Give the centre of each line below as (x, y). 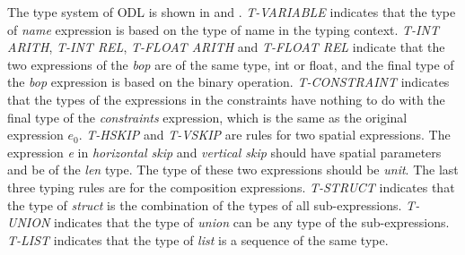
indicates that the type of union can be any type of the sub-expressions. (252, 222)
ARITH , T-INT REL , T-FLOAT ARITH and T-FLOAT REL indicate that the (226, 47)
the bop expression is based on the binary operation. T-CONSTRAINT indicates (228, 82)
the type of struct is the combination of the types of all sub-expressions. (205, 204)
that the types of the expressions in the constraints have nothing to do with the (226, 99)
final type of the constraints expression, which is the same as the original (207, 117)
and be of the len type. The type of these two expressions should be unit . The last (233, 170)
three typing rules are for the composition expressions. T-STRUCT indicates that (231, 187)
